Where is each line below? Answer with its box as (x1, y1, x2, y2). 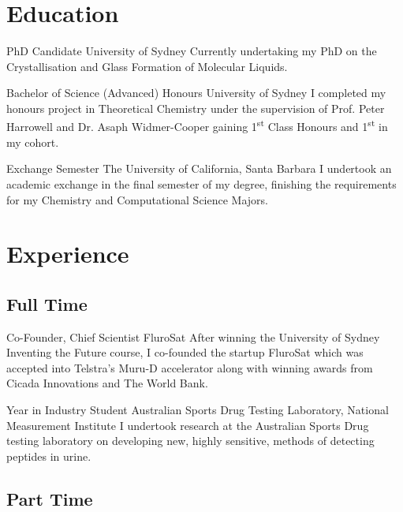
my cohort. (6, 133, 59, 150)
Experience (6, 237, 129, 270)
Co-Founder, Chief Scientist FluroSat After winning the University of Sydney (6, 328, 380, 345)
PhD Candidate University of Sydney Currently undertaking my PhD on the (6, 43, 377, 59)
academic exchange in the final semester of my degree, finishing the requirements (6, 175, 397, 192)
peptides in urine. (6, 447, 91, 464)
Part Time (6, 486, 93, 510)
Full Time (6, 291, 88, 316)
